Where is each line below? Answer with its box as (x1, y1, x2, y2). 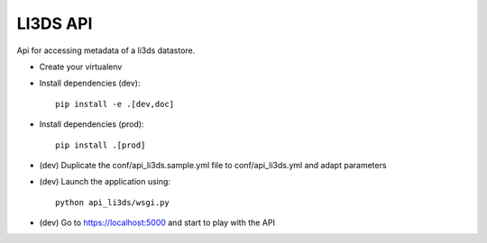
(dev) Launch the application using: (39, 176, 171, 187)
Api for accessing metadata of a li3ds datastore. (16, 45, 196, 56)
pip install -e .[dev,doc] (55, 99, 175, 109)
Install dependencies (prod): (39, 119, 144, 130)
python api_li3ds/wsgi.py (55, 197, 170, 207)
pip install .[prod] (55, 139, 146, 150)
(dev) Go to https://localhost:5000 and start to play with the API (39, 217, 275, 229)
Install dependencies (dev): (39, 77, 141, 89)
